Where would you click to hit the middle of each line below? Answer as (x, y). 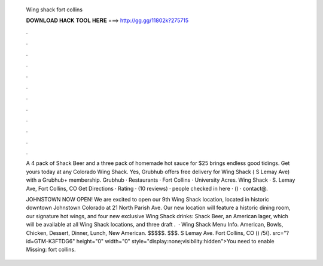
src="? (281, 233)
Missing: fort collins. (51, 250)
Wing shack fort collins (54, 10)
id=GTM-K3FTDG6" (51, 241)
